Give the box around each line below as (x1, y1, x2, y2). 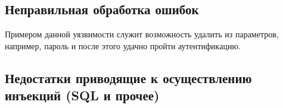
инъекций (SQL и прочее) (5, 86, 160, 104)
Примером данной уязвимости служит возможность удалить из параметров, (5, 28, 279, 40)
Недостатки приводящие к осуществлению (5, 68, 252, 87)
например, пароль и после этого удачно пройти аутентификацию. (5, 39, 241, 52)
